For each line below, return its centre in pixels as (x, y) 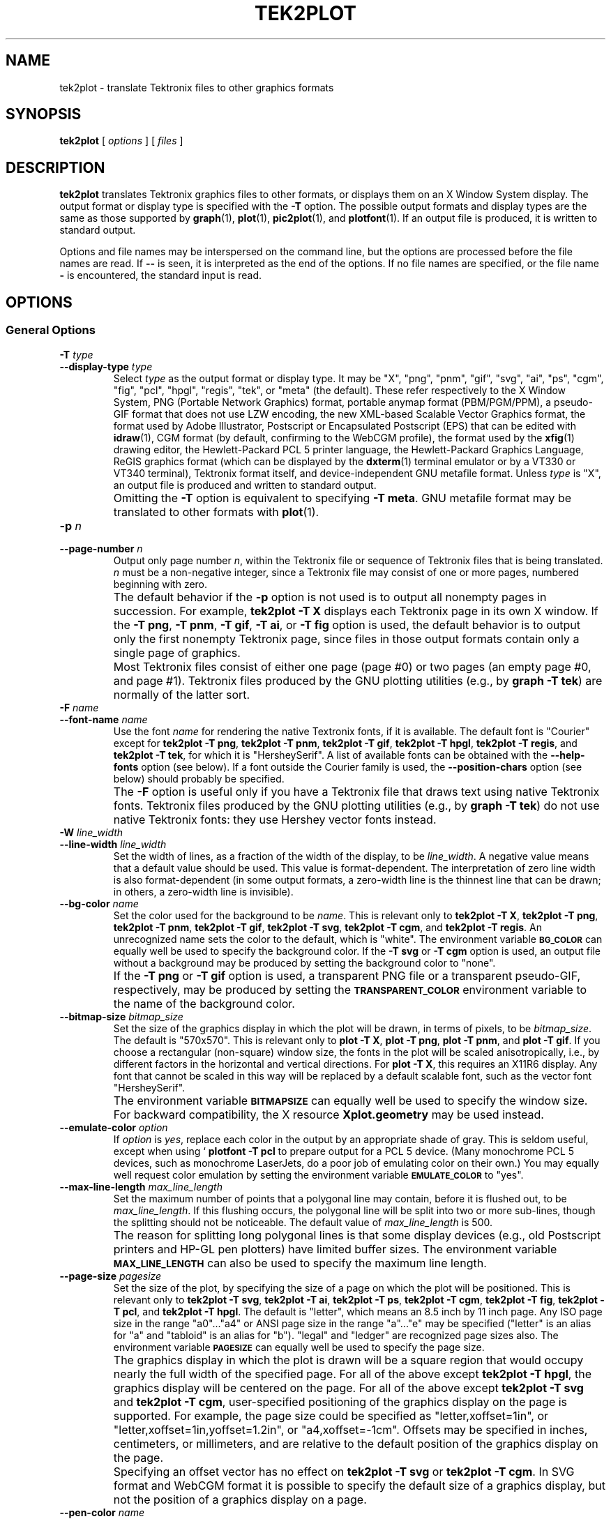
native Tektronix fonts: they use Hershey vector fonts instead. (275, 819)
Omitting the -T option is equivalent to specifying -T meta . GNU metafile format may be (342, 498)
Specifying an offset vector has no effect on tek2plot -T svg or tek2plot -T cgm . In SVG (344, 1471)
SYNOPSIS (44, 114)
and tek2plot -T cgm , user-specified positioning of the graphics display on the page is (340, 1401)
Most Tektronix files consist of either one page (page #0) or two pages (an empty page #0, (352, 666)
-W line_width (91, 832)
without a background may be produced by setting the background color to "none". (304, 962)
